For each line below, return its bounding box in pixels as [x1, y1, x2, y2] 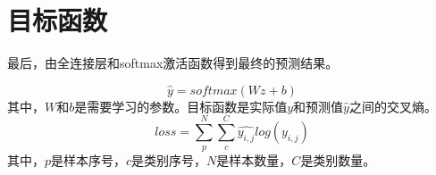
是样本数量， [216, 150, 292, 169]
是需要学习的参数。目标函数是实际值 [74, 96, 288, 115]
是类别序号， [131, 150, 207, 169]
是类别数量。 [300, 150, 376, 169]
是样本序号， [51, 150, 127, 169]
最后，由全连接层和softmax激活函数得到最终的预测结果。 [7, 54, 339, 72]
